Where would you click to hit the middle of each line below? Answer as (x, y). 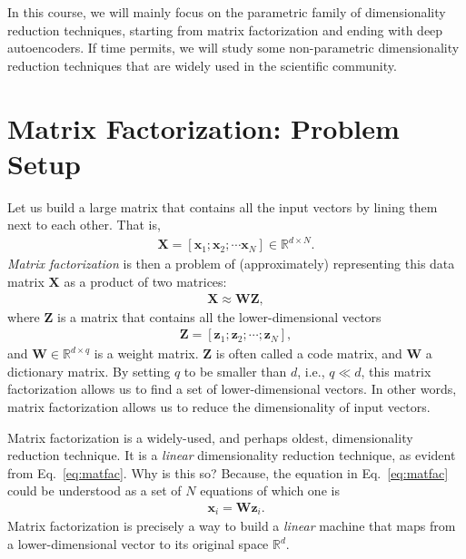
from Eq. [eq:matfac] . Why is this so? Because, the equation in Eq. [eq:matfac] (228, 472)
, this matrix (396, 371)
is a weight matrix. (146, 353)
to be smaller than (235, 371)
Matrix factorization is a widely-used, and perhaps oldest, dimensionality (210, 437)
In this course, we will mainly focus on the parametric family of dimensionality (227, 12)
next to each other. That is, (84, 225)
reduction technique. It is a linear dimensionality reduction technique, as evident (232, 455)
